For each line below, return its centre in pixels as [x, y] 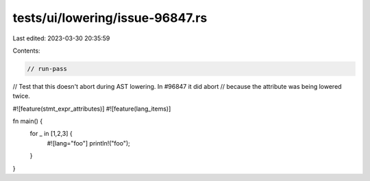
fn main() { [28, 121]
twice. [21, 96]
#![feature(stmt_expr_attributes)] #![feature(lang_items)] [92, 109]
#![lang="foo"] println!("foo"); [88, 143]
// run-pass [47, 69]
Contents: [26, 51]
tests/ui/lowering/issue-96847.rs [110, 18]
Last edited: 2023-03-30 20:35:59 [61, 38]
